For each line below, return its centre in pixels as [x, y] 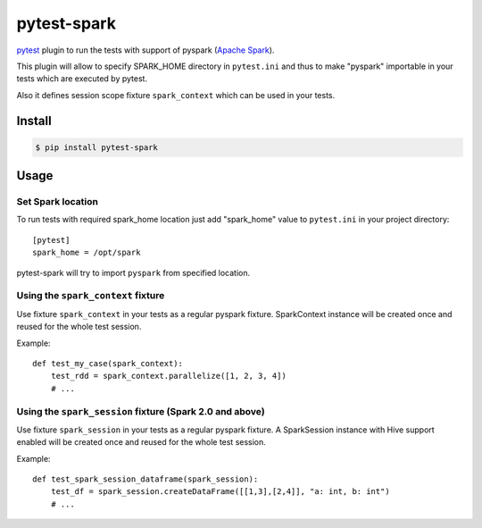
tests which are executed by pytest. [82, 79]
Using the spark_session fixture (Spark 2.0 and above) [141, 411]
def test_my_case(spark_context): [108, 363]
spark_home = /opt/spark [87, 253]
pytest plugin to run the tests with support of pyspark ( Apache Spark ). [145, 50]
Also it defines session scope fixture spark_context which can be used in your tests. [176, 95]
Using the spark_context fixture [91, 296]
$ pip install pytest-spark [96, 147]
